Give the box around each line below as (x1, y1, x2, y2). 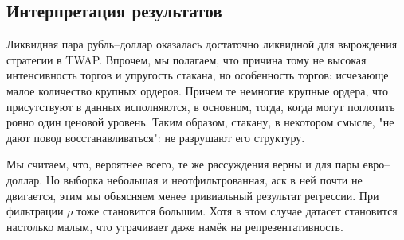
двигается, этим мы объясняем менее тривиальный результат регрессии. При (6, 187, 379, 203)
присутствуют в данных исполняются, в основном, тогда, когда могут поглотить (6, 98, 395, 114)
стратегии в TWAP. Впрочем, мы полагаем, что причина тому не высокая (6, 51, 367, 68)
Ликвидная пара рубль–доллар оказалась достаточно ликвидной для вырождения (6, 36, 398, 52)
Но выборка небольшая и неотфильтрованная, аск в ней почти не (45, 171, 363, 188)
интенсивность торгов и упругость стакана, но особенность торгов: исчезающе (6, 67, 389, 83)
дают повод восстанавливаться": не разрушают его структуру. (6, 129, 305, 145)
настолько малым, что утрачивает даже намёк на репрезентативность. (6, 218, 343, 234)
